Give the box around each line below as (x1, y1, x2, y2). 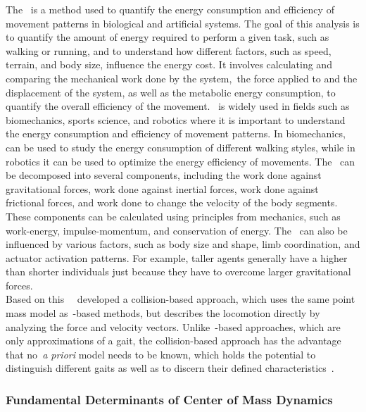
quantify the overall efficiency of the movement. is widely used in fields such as (6, 99, 350, 113)
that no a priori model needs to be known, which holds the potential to (6, 347, 316, 361)
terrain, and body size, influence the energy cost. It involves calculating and (6, 57, 332, 72)
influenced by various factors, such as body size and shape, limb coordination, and (6, 237, 360, 251)
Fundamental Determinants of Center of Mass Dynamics (6, 390, 333, 408)
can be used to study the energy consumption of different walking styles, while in (6, 139, 355, 154)
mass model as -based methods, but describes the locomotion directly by (6, 306, 320, 320)
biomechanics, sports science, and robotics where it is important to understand (6, 112, 346, 127)
